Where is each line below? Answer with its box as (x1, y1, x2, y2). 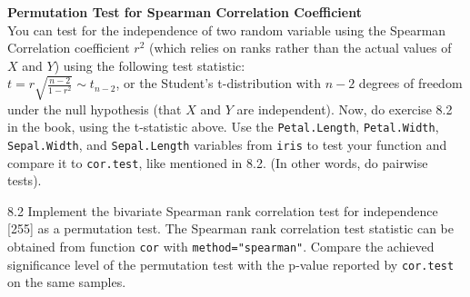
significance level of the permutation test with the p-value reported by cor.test (7, 254, 455, 273)
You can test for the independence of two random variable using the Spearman (7, 20, 446, 39)
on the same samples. (7, 272, 126, 292)
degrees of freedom (358, 74, 463, 93)
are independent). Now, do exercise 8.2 (236, 99, 453, 118)
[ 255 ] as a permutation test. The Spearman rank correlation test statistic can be (7, 219, 454, 238)
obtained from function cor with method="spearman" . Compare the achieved (7, 236, 435, 255)
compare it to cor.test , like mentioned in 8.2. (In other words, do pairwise (7, 153, 428, 172)
